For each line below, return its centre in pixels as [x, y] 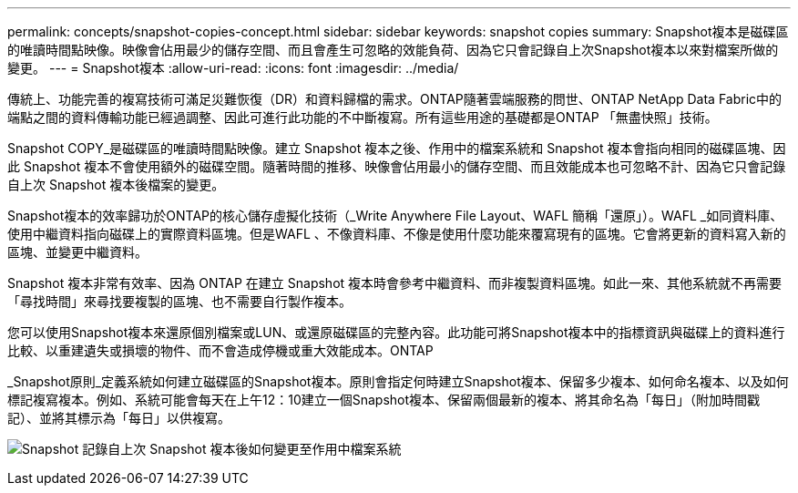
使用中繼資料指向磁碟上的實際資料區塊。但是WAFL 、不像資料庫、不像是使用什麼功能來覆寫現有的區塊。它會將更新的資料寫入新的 [397, 234]
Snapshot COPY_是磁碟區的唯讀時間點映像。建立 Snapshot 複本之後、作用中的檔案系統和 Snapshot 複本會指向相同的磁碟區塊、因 [397, 148]
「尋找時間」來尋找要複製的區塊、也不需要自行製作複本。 [179, 301]
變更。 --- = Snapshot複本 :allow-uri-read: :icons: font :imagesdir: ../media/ [233, 68]
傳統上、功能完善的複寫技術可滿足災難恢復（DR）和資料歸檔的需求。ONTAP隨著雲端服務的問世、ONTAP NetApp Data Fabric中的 [395, 99]
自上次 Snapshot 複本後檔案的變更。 [116, 185]
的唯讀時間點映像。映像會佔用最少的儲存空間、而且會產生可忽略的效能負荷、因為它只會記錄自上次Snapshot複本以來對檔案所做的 [393, 50]
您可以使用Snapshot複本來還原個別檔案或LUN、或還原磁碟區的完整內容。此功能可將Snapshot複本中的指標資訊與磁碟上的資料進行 [396, 332]
